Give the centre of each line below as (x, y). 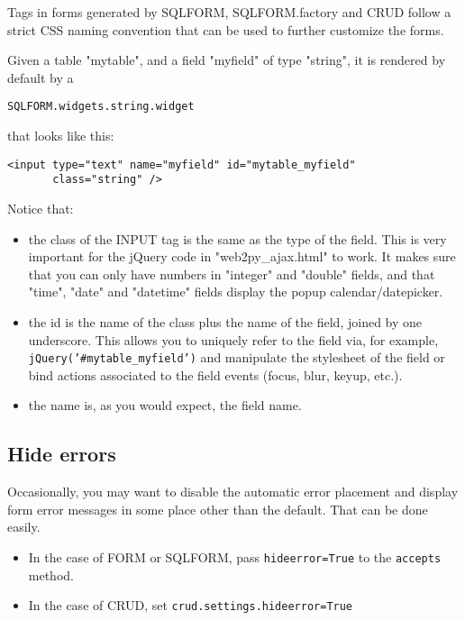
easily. (24, 527)
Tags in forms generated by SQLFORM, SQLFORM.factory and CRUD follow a (229, 12)
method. (51, 574)
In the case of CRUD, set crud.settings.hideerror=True (191, 605)
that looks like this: (61, 136)
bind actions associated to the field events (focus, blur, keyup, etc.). (215, 374)
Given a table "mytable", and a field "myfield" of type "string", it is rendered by (227, 60)
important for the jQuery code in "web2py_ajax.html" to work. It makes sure (242, 256)
